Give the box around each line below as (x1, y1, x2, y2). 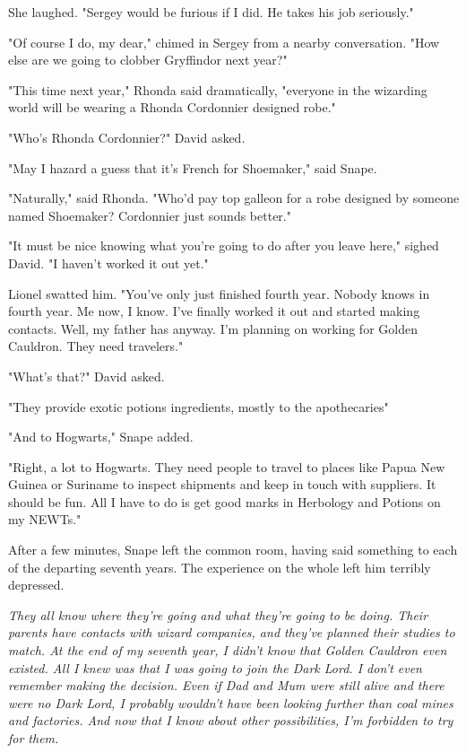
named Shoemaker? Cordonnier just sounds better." (8, 206, 291, 224)
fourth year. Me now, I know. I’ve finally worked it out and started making (8, 302, 420, 320)
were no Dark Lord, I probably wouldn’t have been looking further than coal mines (8, 693, 453, 712)
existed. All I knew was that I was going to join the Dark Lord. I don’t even (8, 658, 422, 677)
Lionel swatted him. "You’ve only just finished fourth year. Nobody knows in (8, 284, 430, 302)
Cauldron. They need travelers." (8, 337, 184, 355)
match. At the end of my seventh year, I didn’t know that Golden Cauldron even (8, 641, 447, 660)
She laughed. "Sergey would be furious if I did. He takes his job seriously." (8, 3, 414, 21)
